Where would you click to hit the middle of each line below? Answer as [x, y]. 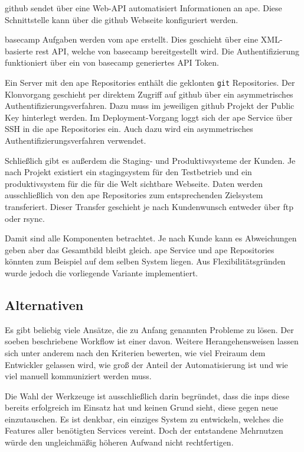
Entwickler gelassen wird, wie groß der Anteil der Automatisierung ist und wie [146, 364]
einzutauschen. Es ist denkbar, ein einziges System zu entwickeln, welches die [144, 419]
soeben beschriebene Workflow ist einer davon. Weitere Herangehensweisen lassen [152, 341]
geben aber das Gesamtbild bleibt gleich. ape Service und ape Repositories [140, 249]
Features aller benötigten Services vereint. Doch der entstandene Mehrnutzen [144, 430]
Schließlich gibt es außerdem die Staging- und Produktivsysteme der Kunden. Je [150, 160]
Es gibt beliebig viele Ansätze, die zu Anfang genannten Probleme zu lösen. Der [149, 329]
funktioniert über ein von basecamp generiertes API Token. [112, 62]
